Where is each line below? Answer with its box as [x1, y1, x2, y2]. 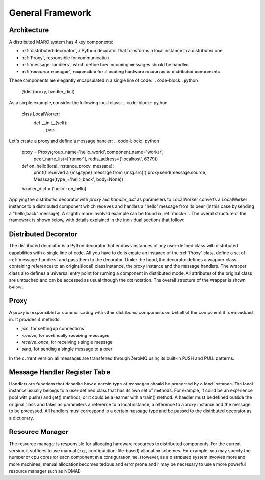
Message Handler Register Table [9, 368, 111, 376]
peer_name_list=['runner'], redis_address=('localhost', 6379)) [33, 156, 158, 162]
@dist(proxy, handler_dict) [21, 89, 75, 95]
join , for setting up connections [21, 326, 84, 332]
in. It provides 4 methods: [9, 316, 61, 322]
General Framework [9, 7, 91, 18]
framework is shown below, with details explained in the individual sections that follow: [9, 217, 185, 223]
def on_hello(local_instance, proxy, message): [21, 163, 114, 168]
